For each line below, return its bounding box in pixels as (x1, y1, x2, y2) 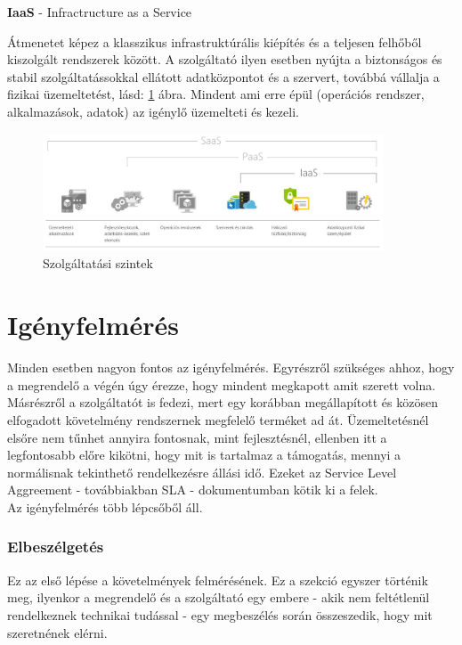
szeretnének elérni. (7, 623, 108, 641)
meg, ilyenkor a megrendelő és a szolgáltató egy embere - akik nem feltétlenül (7, 588, 430, 607)
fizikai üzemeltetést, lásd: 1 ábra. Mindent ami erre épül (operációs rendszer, (7, 85, 425, 103)
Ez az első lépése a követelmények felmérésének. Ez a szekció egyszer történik (7, 570, 428, 589)
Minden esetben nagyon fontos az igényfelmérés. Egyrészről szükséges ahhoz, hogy (7, 358, 455, 377)
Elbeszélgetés (7, 535, 104, 558)
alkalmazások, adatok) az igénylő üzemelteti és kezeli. (7, 102, 299, 120)
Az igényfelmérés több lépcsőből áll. (7, 497, 203, 516)
